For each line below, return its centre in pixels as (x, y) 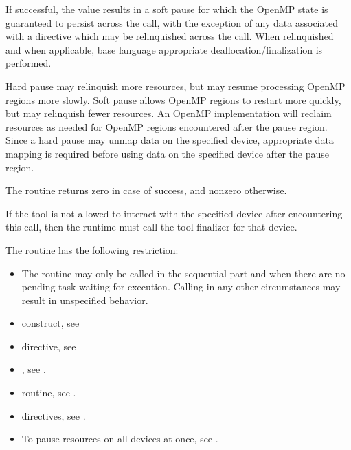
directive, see (49, 346)
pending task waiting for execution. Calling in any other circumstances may (181, 287)
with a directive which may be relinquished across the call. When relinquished (170, 36)
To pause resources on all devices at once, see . (120, 439)
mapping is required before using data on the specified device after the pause (168, 153)
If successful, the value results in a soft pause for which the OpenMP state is (167, 9)
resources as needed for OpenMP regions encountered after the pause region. (167, 126)
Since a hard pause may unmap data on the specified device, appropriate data (170, 140)
